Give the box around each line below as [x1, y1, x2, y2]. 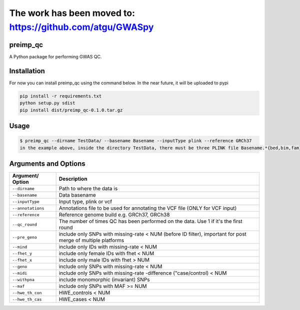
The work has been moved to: [9, 7, 135, 18]
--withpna [12, 277, 35, 282]
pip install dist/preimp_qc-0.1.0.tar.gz [19, 107, 123, 113]
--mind [12, 244, 27, 250]
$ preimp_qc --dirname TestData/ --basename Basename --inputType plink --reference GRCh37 [19, 138, 252, 144]
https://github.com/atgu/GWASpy [9, 21, 154, 32]
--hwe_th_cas [12, 297, 42, 302]
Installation [9, 66, 45, 75]
